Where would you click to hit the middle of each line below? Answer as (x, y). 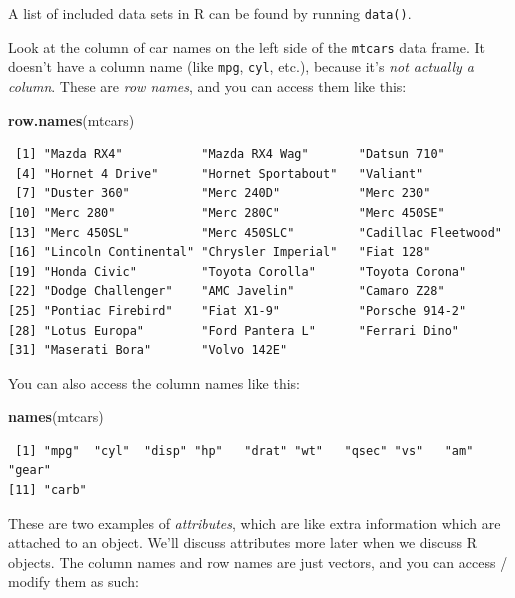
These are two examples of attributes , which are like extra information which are (254, 522)
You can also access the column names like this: (154, 382)
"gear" (29, 470)
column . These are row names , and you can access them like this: (207, 85)
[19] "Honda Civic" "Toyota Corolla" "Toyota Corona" (237, 271)
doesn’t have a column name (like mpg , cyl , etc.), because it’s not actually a (241, 66)
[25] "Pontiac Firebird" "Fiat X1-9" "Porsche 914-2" (237, 310)
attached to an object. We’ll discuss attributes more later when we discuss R (243, 542)
